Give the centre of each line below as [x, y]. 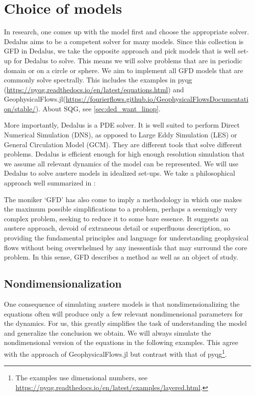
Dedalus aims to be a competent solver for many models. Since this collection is [124, 41]
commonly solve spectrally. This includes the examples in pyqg [98, 80]
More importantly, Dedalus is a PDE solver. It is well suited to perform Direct [122, 125]
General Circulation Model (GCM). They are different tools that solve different [123, 144]
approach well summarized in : [50, 183]
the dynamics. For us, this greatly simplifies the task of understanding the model [126, 323]
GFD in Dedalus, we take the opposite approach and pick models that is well [120, 51]
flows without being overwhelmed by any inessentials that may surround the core [126, 247]
